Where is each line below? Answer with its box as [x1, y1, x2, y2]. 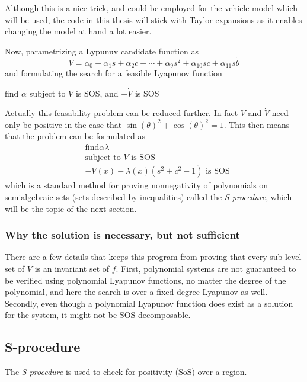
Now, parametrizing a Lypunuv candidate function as [5, 44, 199, 57]
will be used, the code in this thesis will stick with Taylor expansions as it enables [5, 13, 302, 25]
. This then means [223, 118, 290, 130]
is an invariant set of [34, 262, 110, 274]
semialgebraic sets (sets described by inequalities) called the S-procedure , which [5, 190, 292, 203]
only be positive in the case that [5, 118, 122, 130]
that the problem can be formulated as [5, 130, 145, 142]
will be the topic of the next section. [5, 202, 137, 214]
